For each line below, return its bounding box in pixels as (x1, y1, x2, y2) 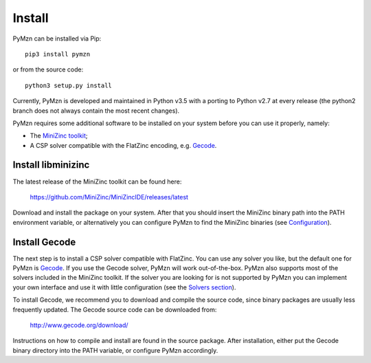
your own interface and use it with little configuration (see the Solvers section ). (12, 283, 236, 291)
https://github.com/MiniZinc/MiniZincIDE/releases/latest (30, 192, 189, 201)
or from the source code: (12, 65, 84, 74)
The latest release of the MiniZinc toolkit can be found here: (12, 177, 182, 186)
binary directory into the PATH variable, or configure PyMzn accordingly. (12, 346, 218, 354)
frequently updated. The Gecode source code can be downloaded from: (12, 305, 217, 313)
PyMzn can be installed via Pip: (12, 34, 102, 43)
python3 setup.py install (25, 81, 113, 89)
